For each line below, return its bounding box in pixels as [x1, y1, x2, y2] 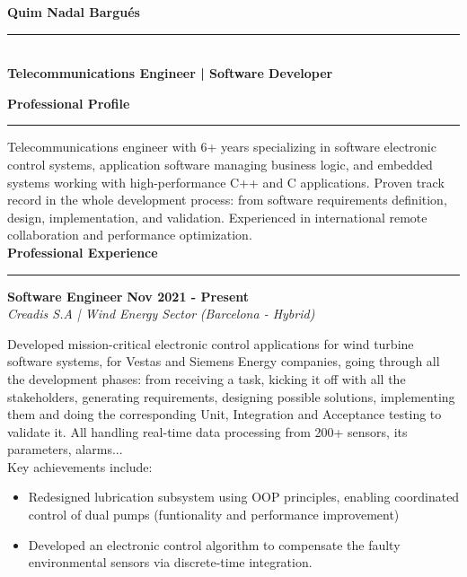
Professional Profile [7, 93, 130, 112]
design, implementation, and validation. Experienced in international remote [7, 207, 427, 226]
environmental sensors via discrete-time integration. [28, 553, 313, 572]
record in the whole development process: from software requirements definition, [7, 190, 447, 209]
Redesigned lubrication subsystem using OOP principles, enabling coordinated [28, 487, 460, 506]
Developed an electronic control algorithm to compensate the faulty [28, 535, 401, 554]
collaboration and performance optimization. [7, 225, 252, 244]
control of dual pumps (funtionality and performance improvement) [28, 505, 400, 524]
